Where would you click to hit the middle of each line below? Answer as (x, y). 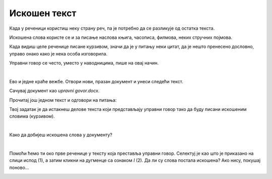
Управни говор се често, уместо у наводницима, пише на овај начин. (84, 63)
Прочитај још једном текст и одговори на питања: (63, 100)
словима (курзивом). (32, 116)
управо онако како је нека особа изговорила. (58, 53)
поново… (19, 167)
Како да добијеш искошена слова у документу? (61, 135)
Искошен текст (43, 13)
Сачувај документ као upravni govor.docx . (54, 91)
